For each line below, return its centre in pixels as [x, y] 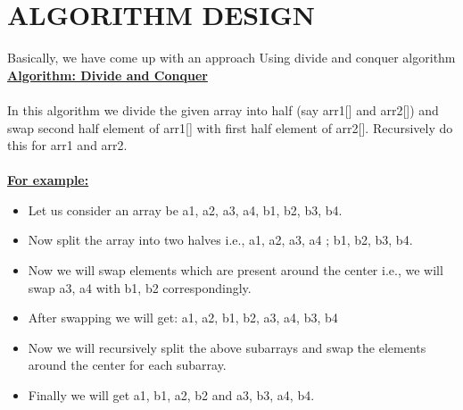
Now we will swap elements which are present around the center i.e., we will [236, 270]
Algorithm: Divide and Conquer [107, 75]
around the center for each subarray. [127, 365]
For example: [48, 180]
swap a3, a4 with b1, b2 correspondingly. [140, 287]
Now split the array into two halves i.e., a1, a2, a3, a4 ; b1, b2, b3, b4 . [220, 240]
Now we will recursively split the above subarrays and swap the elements [227, 347]
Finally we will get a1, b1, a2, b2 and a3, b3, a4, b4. [171, 395]
